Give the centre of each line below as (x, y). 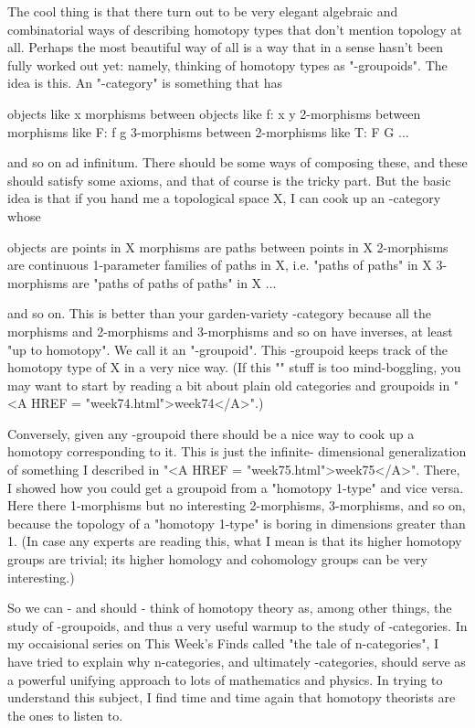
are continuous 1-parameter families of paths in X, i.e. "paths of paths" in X (220, 265)
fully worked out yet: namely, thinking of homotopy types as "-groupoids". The (227, 64)
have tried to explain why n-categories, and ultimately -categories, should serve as (237, 661)
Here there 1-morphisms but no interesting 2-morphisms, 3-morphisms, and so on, (237, 505)
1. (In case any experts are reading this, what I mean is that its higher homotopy (235, 541)
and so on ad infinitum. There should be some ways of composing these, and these (237, 162)
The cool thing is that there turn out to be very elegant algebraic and (203, 11)
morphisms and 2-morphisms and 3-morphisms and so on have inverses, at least (230, 331)
